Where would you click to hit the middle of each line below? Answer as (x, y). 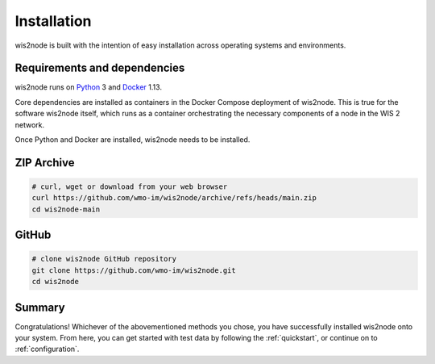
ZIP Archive (45, 163)
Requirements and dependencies (100, 68)
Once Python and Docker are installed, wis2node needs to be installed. (133, 140)
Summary (40, 307)
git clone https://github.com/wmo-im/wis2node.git (134, 270)
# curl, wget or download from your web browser (130, 187)
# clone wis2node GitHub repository (104, 259)
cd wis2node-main (66, 209)
